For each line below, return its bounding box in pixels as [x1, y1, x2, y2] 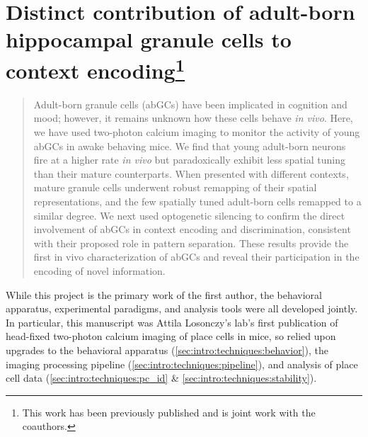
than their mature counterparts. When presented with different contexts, [33, 166, 349, 181]
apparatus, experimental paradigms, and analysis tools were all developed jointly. [6, 301, 358, 316]
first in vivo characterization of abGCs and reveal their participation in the [33, 249, 360, 264]
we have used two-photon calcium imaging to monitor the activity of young [33, 125, 360, 140]
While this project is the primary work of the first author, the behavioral [6, 287, 322, 302]
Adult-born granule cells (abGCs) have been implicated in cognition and [33, 96, 347, 111]
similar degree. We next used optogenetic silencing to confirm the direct [33, 208, 345, 222]
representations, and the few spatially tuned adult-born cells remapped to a [33, 193, 362, 208]
